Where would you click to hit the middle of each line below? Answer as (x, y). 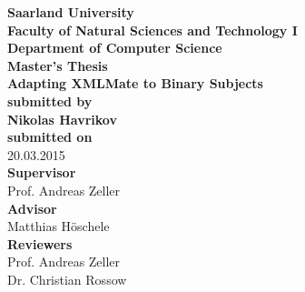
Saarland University (71, 12)
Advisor (32, 208)
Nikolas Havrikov (62, 119)
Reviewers (40, 243)
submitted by (50, 101)
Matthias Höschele (59, 226)
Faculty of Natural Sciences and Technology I (152, 30)
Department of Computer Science (115, 48)
